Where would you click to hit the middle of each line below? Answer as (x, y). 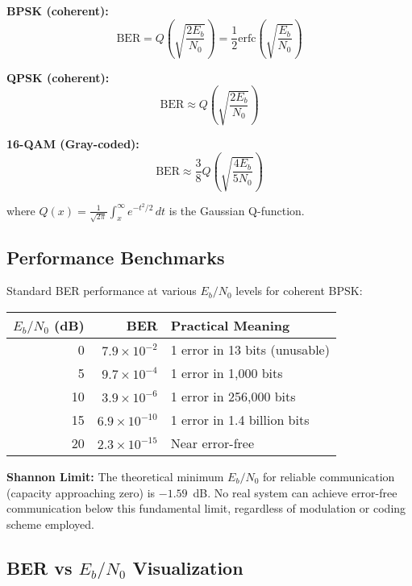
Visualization (188, 567)
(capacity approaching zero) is (81, 492)
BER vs (40, 567)
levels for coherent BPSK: (299, 291)
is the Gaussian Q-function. (237, 210)
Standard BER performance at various (102, 291)
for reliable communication (329, 476)
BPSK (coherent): (58, 10)
